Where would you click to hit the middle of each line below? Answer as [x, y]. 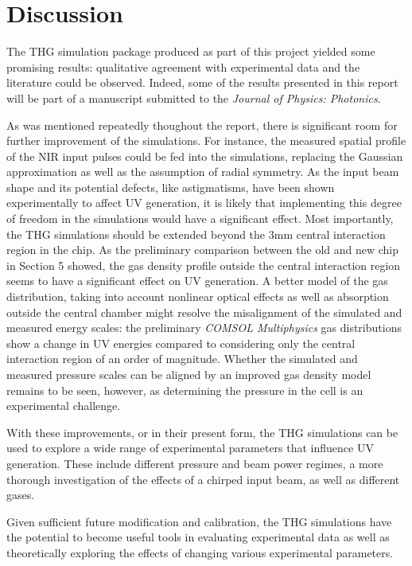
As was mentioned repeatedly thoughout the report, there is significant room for [202, 125]
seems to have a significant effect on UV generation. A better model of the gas [197, 281]
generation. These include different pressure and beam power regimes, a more [195, 463]
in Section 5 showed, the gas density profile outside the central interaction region [204, 265]
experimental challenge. [64, 406]
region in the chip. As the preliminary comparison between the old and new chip [203, 250]
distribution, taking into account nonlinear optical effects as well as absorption [198, 297]
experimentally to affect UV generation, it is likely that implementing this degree [204, 203]
